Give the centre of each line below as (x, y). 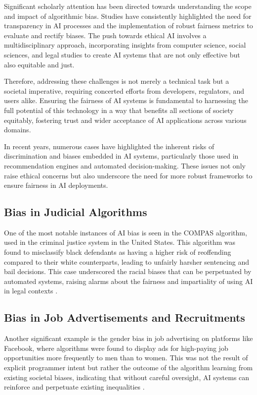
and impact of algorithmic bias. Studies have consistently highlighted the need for (128, 16)
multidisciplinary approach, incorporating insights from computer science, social (125, 45)
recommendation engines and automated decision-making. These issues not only (125, 165)
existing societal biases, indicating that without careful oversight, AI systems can (127, 377)
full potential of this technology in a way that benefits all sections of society (119, 110)
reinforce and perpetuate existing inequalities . (74, 387)
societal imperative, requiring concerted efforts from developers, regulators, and (124, 90)
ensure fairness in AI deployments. (56, 185)
